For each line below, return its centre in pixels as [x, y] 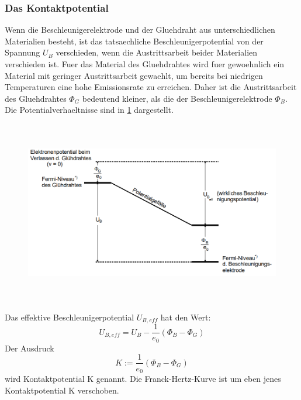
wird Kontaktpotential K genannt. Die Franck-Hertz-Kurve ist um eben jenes [143, 378]
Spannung [23, 52]
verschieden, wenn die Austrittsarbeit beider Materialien [157, 52]
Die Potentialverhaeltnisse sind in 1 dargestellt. [89, 110]
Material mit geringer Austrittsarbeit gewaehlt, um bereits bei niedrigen [134, 75]
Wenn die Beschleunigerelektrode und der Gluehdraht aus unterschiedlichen [140, 30]
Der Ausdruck [30, 348]
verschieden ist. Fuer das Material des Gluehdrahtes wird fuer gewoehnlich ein [145, 64]
